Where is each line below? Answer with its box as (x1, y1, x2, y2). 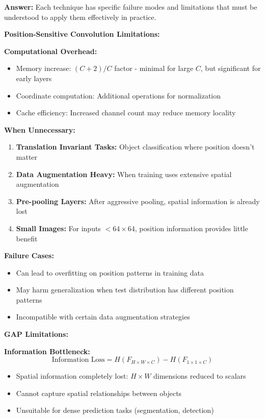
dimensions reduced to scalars (153, 371, 246, 381)
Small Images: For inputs (16, 223, 101, 233)
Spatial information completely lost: (16, 371, 128, 381)
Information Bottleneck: (4, 346, 90, 356)
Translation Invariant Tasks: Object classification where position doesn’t (16, 141, 255, 152)
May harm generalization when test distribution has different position (16, 284, 234, 295)
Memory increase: (16, 63, 71, 73)
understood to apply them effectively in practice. (4, 11, 156, 22)
